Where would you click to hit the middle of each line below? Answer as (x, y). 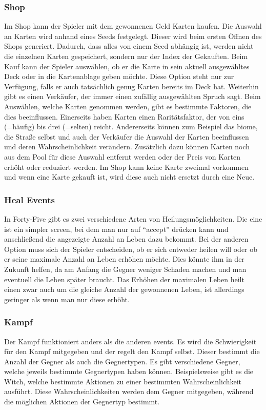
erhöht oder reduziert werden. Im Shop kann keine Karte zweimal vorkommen (127, 167)
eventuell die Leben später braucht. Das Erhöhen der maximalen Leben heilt (124, 279)
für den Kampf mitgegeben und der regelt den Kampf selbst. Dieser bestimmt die (132, 351)
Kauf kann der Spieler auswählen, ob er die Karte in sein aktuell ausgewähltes (127, 66)
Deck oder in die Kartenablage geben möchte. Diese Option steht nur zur (119, 76)
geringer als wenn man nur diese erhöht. (67, 299)
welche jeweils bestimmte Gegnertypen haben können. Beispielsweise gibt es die (129, 371)
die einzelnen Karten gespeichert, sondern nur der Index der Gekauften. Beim (126, 56)
